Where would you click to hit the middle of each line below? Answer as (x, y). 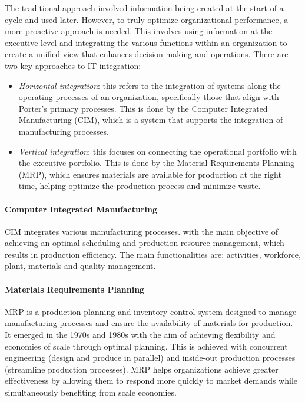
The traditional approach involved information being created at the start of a (144, 8)
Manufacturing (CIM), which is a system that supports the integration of (151, 120)
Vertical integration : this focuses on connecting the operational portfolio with (158, 151)
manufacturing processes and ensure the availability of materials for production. (149, 323)
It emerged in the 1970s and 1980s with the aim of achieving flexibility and (140, 335)
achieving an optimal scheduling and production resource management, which (145, 243)
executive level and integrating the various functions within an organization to (146, 42)
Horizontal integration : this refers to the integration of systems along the (150, 85)
